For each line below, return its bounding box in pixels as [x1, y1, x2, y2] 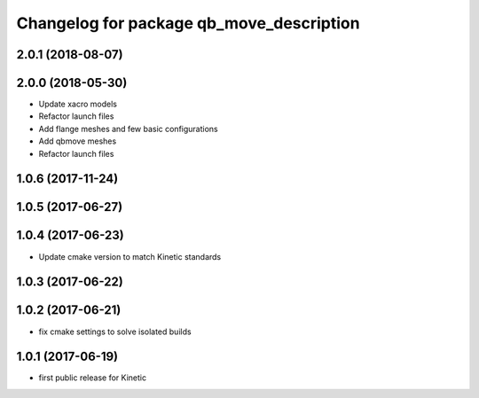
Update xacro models [38, 98, 118, 110]
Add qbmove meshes [38, 136, 117, 146]
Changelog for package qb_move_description [16, 13, 360, 33]
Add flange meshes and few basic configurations [38, 123, 218, 134]
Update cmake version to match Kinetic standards [38, 251, 222, 261]
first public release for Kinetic [38, 372, 146, 383]
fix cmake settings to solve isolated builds [38, 326, 192, 337]
